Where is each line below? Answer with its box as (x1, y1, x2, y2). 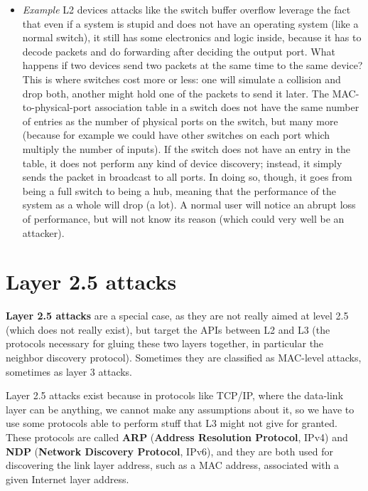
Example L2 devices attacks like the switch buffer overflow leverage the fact (22, 2, 351, 16)
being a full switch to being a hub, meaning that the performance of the (22, 183, 336, 198)
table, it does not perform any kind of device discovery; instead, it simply (22, 155, 342, 170)
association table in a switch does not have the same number (94, 100, 359, 115)
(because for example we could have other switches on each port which (22, 127, 330, 142)
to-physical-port (22, 100, 92, 115)
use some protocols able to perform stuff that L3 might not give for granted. (6, 416, 337, 431)
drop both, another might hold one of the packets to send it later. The (22, 85, 329, 100)
